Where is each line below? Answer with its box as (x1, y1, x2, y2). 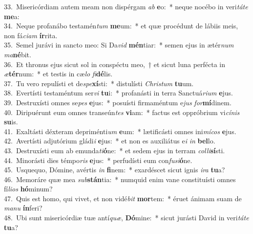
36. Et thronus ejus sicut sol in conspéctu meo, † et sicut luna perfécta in (4, 59, 226, 69)
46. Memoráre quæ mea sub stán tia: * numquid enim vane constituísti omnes (4, 174, 236, 184)
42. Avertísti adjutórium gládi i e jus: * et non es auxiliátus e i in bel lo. (4, 136, 215, 146)
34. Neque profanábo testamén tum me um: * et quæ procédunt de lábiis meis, (4, 21, 238, 31)
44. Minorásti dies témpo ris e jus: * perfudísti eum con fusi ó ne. (4, 155, 192, 165)
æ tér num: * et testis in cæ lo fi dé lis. (4, 69, 113, 79)
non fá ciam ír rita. (4, 30, 58, 40)
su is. (4, 117, 18, 127)
